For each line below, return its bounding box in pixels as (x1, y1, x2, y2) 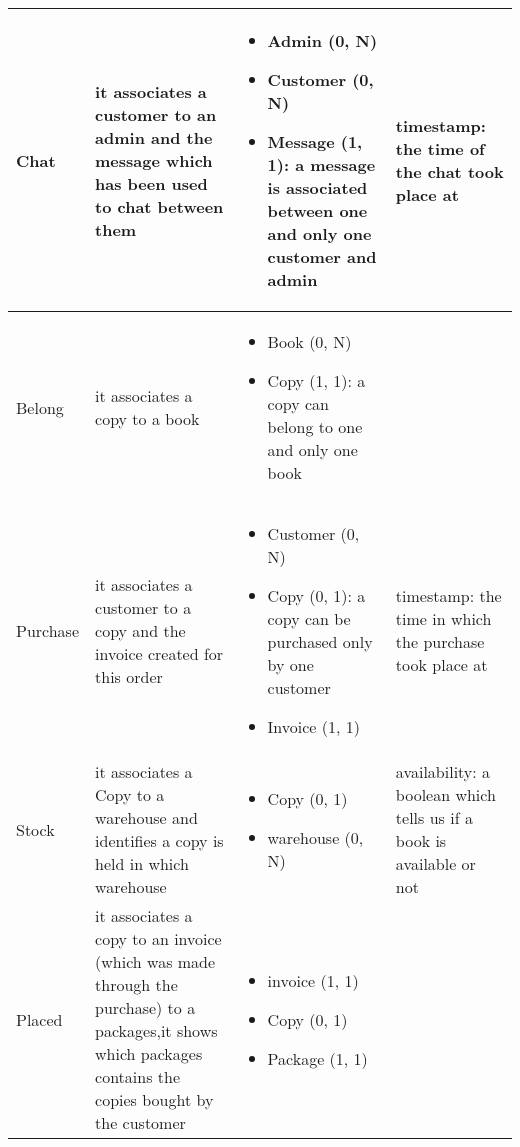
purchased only (267, 630, 373, 653)
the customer (95, 1111, 186, 1134)
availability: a (395, 760, 491, 783)
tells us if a (395, 806, 473, 829)
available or (395, 852, 476, 875)
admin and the (95, 125, 213, 149)
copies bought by (95, 1088, 214, 1111)
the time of (395, 137, 485, 160)
